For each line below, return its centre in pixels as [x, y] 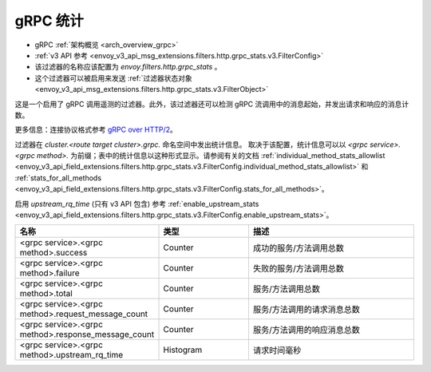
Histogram [183, 350]
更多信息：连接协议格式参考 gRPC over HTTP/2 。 [96, 130]
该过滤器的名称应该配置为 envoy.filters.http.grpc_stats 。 [128, 67]
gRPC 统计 [49, 21]
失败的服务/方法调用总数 [299, 269]
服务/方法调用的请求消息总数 [306, 310]
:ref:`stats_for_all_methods [58, 178]
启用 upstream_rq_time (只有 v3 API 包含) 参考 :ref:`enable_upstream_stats [137, 204]
